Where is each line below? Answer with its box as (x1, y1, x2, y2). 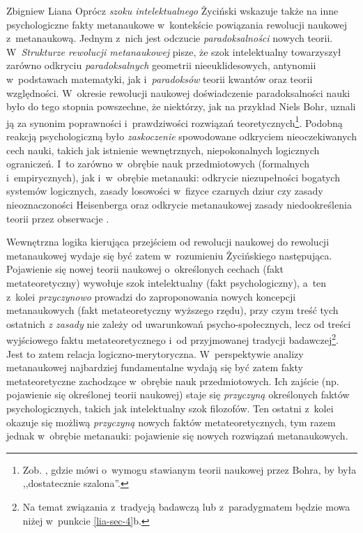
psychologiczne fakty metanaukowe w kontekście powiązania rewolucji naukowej (6, 17, 347, 31)
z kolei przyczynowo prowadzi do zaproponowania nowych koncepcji (6, 289, 296, 303)
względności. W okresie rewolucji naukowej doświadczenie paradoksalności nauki (6, 85, 350, 100)
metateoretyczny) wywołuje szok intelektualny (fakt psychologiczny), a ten (6, 275, 327, 290)
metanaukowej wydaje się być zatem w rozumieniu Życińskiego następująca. (6, 248, 332, 262)
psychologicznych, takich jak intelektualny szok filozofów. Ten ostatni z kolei (6, 400, 334, 415)
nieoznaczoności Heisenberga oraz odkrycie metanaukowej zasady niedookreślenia (6, 197, 352, 211)
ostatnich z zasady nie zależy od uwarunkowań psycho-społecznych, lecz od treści (6, 316, 351, 331)
